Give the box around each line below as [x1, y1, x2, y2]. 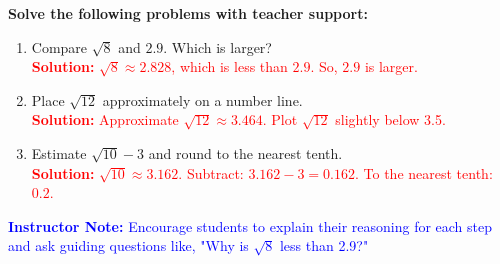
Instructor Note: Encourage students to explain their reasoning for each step [8, 215, 493, 236]
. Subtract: [178, 162, 244, 183]
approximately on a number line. [102, 89, 303, 110]
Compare [31, 36, 88, 57]
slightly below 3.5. [335, 109, 446, 130]
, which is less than [171, 56, 288, 77]
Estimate [31, 142, 87, 163]
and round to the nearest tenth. [148, 142, 343, 163]
